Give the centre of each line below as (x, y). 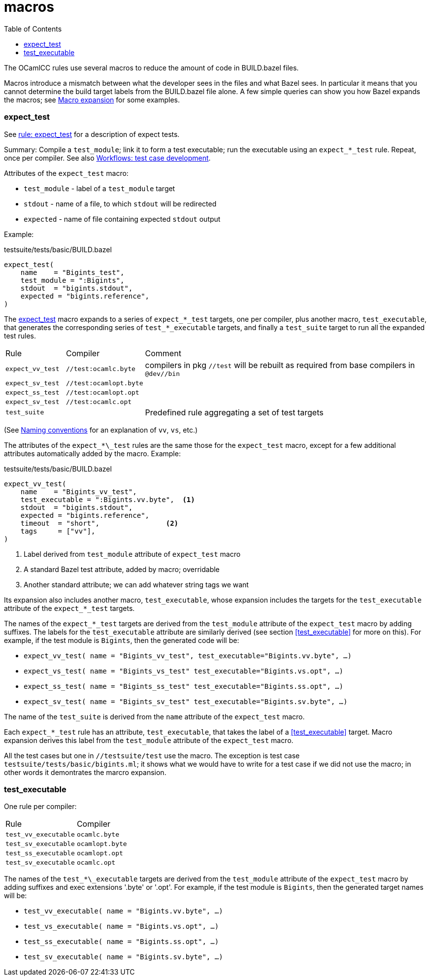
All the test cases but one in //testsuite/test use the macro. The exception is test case (152, 755)
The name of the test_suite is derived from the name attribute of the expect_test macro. (154, 716)
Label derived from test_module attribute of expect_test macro (132, 554)
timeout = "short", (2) (99, 523)
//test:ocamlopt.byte (104, 383)
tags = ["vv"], (58, 531)
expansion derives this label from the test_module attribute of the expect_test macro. (149, 740)
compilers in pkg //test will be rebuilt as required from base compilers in (280, 365)
